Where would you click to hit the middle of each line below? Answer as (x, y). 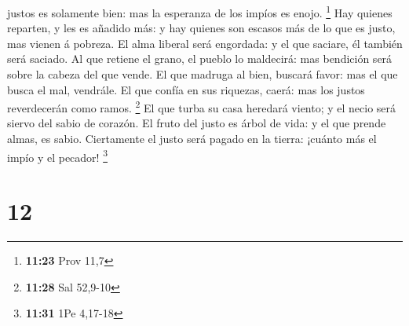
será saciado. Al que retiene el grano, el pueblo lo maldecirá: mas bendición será (200, 59)
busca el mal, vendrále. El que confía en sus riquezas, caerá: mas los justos (186, 89)
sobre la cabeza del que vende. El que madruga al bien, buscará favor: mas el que (203, 74)
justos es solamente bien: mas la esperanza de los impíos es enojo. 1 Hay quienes (200, 11)
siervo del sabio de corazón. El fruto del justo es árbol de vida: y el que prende (197, 123)
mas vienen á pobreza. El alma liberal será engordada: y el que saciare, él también (205, 43)
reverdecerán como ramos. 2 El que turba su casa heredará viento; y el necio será (202, 106)
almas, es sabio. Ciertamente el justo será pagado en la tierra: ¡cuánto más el (192, 139)
